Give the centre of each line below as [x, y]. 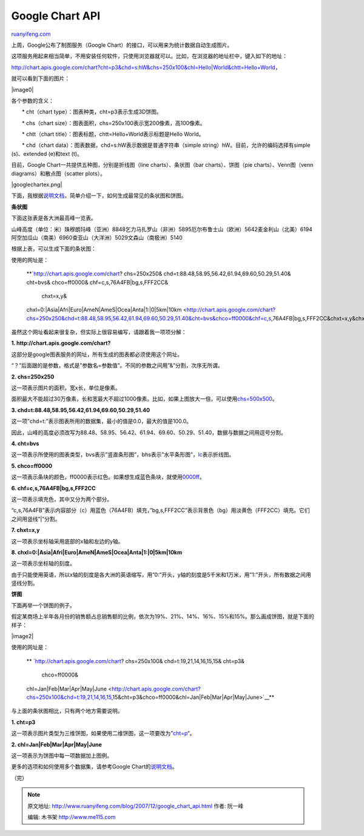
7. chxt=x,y [25, 530]
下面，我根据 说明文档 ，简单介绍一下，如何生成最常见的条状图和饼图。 [99, 196]
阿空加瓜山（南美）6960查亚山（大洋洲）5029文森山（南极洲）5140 [97, 237]
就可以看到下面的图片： [40, 78]
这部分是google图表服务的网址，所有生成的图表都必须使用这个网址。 [97, 354]
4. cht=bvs [25, 443]
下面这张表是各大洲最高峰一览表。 [54, 218]
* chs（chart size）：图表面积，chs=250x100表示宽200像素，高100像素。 [113, 123]
